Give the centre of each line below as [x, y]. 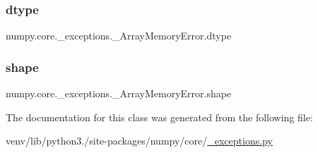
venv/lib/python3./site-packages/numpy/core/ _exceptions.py [139, 141]
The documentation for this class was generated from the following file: [159, 117]
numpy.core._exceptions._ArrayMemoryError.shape [119, 93]
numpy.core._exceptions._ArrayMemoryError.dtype [119, 36]
